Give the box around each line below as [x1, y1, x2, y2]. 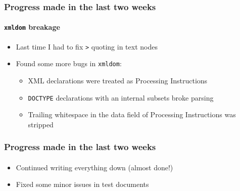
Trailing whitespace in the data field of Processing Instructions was [28, 109, 236, 120]
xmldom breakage [4, 22, 60, 32]
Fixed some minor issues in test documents [16, 179, 149, 189]
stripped [28, 119, 54, 129]
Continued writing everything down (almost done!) [16, 162, 173, 172]
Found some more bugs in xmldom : [16, 58, 122, 69]
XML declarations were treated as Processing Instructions [28, 75, 208, 86]
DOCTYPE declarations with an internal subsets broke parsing [28, 92, 214, 103]
